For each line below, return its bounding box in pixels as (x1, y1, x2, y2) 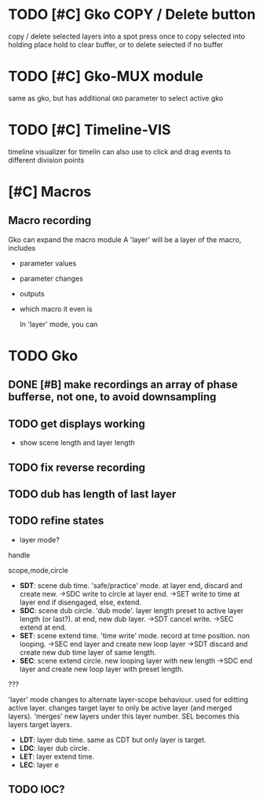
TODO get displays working (8, 417, 145, 430)
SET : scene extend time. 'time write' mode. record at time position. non (19, 630, 250, 640)
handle (8, 550, 31, 560)
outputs (19, 288, 45, 298)
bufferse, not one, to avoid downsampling (8, 391, 217, 404)
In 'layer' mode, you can (19, 319, 98, 329)
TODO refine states (8, 514, 104, 527)
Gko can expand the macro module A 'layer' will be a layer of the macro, (8, 234, 242, 244)
